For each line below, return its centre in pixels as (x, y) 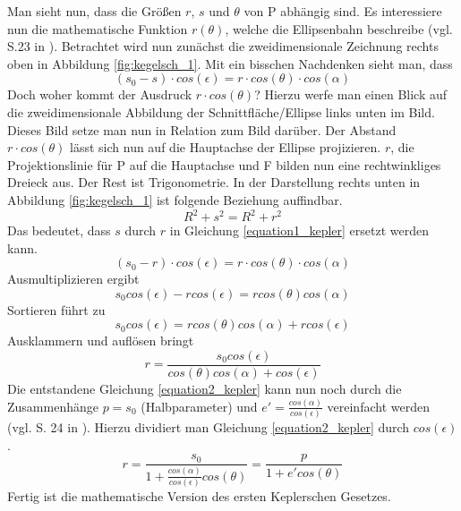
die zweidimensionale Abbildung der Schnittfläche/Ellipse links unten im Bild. (221, 111)
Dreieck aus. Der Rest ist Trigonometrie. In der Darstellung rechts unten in (214, 182)
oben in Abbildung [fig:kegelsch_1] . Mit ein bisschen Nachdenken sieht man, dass (230, 63)
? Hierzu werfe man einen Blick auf (351, 94)
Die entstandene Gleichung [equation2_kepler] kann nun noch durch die (205, 389)
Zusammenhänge (53, 406)
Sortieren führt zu (56, 309)
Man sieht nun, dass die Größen (94, 11)
